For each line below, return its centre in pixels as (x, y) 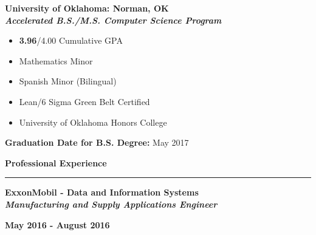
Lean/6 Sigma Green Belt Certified (84, 101)
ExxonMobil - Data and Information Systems (102, 192)
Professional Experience (56, 162)
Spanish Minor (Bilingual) (68, 81)
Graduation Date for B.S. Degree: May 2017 (97, 142)
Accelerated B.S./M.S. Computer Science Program (113, 20)
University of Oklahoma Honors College (93, 122)
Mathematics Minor (56, 60)
